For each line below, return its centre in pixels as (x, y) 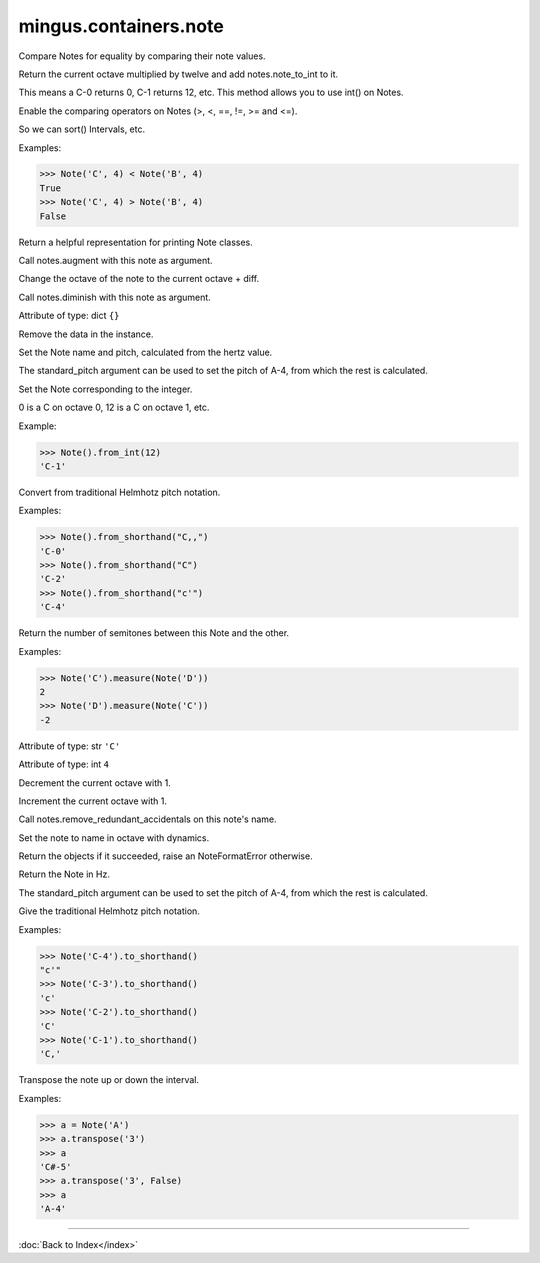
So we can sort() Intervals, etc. (82, 129)
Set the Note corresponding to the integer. (105, 389)
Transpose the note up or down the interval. (109, 1080)
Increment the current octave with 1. (92, 801)
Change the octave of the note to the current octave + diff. (139, 279)
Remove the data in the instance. (86, 334)
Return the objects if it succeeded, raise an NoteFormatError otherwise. (166, 856)
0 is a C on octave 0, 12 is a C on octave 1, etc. (114, 407)
